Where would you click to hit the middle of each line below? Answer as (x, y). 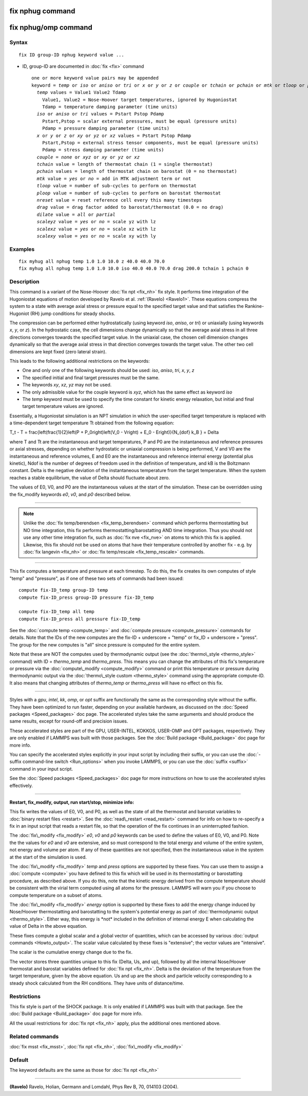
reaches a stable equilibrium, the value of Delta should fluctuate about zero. (90, 478)
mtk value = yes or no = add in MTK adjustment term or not (114, 179)
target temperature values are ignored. (63, 406)
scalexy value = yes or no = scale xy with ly (96, 236)
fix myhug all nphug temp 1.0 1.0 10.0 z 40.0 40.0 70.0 (92, 261)
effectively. (21, 786)
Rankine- (254, 306)
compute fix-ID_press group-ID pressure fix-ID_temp (86, 597)
